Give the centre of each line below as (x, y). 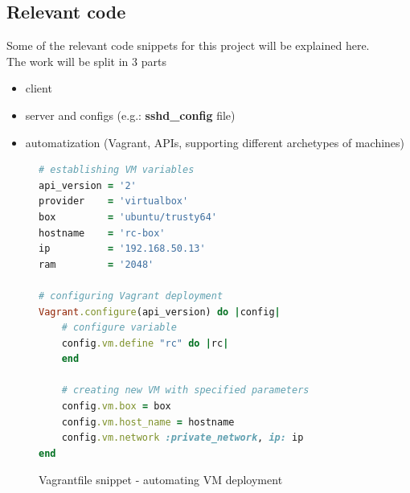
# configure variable (119, 328)
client (39, 88)
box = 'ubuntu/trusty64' (128, 217)
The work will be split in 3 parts (86, 61)
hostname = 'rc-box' (102, 233)
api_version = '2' (88, 185)
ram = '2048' (96, 264)
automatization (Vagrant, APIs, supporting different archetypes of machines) (215, 142)
